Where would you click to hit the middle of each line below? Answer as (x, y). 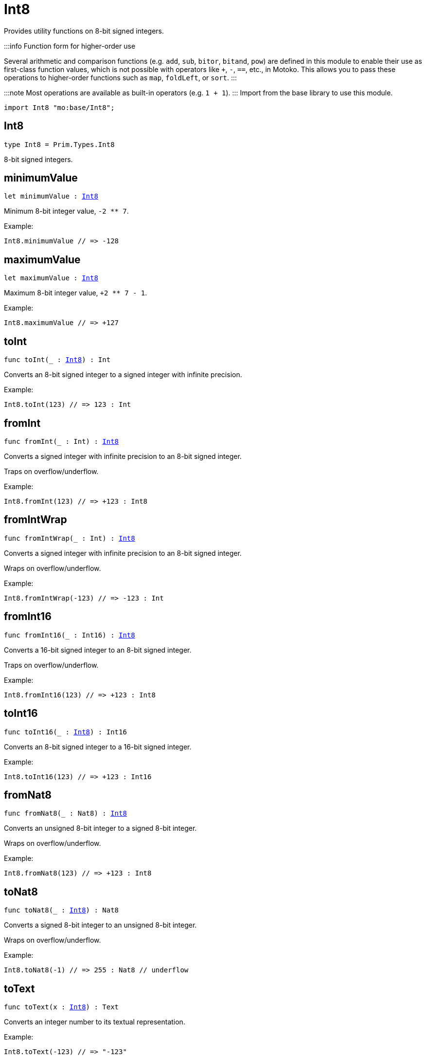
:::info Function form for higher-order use (70, 46)
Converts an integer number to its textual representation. (95, 1022)
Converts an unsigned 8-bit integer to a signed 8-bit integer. (100, 828)
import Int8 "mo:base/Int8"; (59, 107)
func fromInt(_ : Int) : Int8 (62, 441)
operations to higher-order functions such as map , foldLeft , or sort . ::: (121, 77)
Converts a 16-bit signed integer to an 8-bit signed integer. (98, 650)
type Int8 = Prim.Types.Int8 (59, 144)
